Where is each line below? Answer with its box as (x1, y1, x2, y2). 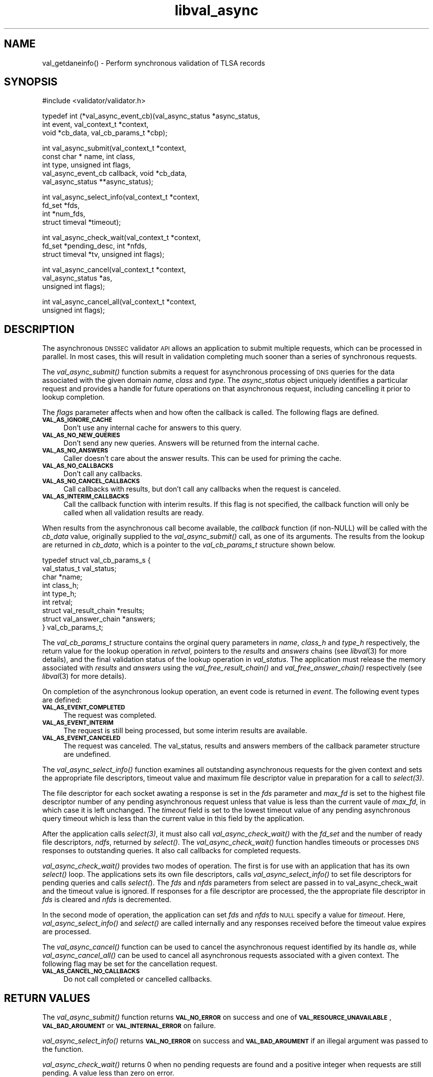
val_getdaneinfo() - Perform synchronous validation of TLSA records (42, 58, 265, 67)
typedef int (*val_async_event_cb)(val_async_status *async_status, (42, 112, 260, 121)
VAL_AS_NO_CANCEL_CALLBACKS (42, 478, 140, 485)
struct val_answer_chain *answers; (42, 615, 155, 623)
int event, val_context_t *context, (42, 120, 149, 129)
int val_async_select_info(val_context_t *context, (42, 193, 200, 202)
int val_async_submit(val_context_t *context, (42, 144, 186, 153)
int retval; (42, 598, 73, 607)
